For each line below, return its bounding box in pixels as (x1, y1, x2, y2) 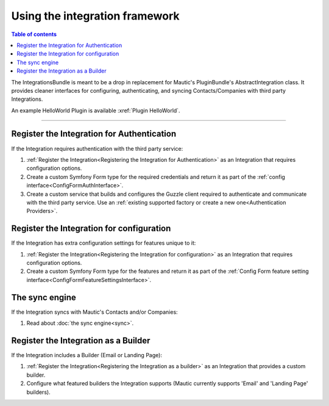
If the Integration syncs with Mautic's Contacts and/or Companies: (11, 308, 178, 316)
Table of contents (11, 31, 57, 38)
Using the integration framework (11, 9, 180, 23)
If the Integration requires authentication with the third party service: (11, 145, 183, 152)
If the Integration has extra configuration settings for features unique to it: (11, 239, 196, 247)
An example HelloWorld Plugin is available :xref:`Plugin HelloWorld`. (11, 107, 180, 114)
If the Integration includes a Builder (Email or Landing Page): (11, 351, 163, 358)
